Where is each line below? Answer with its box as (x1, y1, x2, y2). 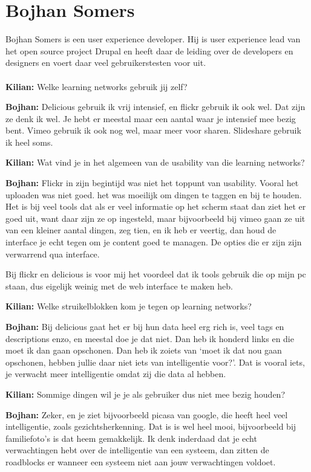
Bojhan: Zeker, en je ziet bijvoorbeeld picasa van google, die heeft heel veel (5, 408, 288, 421)
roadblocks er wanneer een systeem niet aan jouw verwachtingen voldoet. (5, 455, 276, 468)
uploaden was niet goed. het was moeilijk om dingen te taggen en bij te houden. (5, 188, 302, 201)
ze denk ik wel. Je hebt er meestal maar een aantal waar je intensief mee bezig (5, 112, 296, 124)
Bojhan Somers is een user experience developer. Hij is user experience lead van (5, 33, 301, 45)
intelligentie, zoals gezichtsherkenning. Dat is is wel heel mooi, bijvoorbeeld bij (5, 420, 296, 433)
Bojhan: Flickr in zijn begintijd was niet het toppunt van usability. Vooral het (5, 176, 299, 189)
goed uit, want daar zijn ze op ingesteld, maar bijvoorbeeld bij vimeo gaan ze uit (5, 212, 306, 224)
